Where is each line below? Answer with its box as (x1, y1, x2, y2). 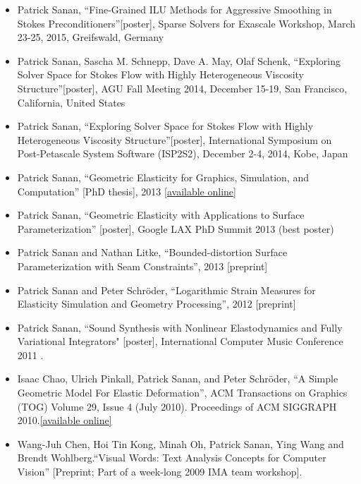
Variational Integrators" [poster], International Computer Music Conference (17, 334, 343, 349)
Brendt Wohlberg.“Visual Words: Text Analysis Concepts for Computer (17, 450, 326, 465)
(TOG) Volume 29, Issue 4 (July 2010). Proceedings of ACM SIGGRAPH (17, 399, 337, 413)
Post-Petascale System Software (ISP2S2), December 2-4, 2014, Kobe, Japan (17, 146, 348, 161)
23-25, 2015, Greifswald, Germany (17, 30, 164, 44)
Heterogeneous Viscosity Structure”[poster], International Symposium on (17, 132, 332, 147)
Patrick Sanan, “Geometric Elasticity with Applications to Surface (17, 207, 305, 222)
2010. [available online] (17, 413, 112, 428)
